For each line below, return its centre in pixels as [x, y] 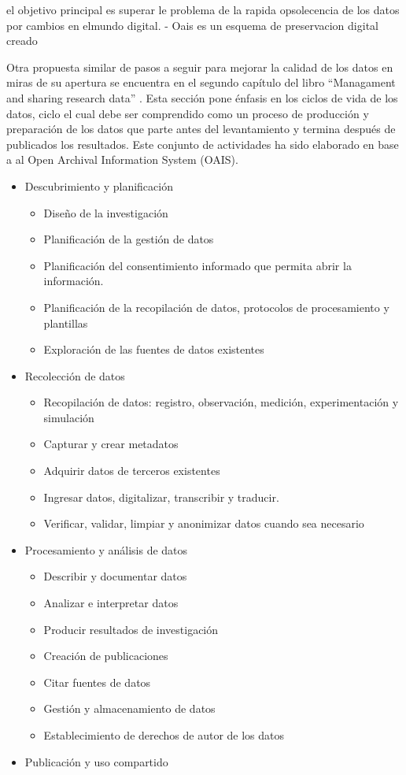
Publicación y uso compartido [96, 761]
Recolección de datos [75, 375]
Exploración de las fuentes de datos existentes [154, 349]
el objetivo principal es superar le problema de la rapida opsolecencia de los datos [203, 9]
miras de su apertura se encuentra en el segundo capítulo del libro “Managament [201, 82]
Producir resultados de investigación [131, 629]
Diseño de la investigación [106, 212]
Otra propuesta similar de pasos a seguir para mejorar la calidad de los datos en [200, 67]
